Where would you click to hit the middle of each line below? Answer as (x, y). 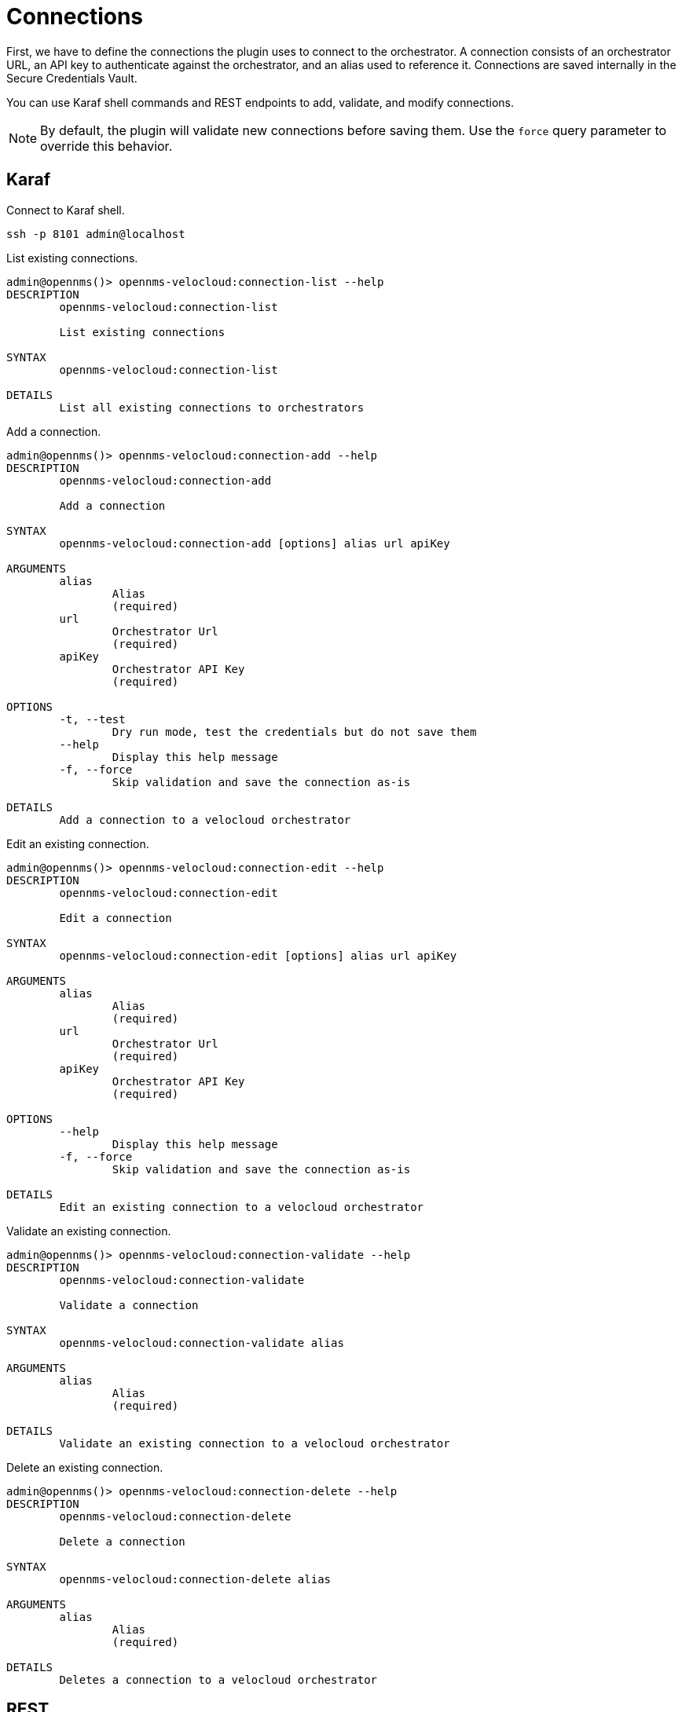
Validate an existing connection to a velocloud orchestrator (255, 1443)
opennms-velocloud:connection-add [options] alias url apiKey (255, 543)
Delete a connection (122, 1541)
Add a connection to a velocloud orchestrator (205, 819)
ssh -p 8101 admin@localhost (96, 234)
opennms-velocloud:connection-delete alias (195, 1579)
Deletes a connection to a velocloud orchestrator (218, 1679)
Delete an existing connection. (85, 1467)
